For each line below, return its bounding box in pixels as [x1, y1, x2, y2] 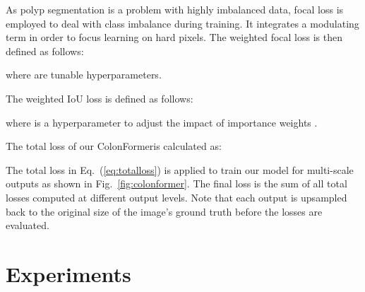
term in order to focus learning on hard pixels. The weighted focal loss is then [6, 30, 342, 45]
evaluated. [6, 218, 49, 233]
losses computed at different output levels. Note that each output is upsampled [6, 189, 347, 204]
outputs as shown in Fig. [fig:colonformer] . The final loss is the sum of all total [6, 176, 347, 191]
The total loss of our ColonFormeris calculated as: [6, 139, 222, 153]
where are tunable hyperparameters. [6, 67, 162, 82]
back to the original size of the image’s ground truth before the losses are [6, 204, 323, 218]
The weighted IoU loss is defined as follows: [6, 90, 193, 105]
